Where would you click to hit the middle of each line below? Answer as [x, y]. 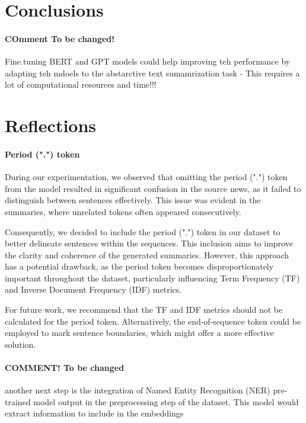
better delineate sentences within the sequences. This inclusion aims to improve [149, 243]
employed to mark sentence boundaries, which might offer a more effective [139, 333]
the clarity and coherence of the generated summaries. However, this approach [147, 254]
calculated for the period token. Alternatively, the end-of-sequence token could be [153, 321]
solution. [20, 344]
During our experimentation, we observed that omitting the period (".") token [146, 177]
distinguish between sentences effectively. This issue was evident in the [133, 200]
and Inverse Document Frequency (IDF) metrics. [93, 289]
